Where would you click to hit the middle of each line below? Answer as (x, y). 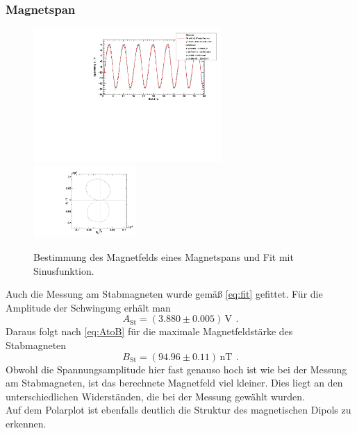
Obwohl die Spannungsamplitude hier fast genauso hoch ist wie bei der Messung (176, 369)
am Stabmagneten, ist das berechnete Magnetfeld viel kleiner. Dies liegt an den (174, 383)
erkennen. (26, 423)
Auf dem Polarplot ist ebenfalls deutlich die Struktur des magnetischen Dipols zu (178, 410)
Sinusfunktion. (64, 270)
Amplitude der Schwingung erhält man (88, 307)
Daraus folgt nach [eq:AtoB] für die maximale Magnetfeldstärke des (149, 331)
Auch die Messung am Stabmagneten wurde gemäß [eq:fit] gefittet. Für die (164, 294)
